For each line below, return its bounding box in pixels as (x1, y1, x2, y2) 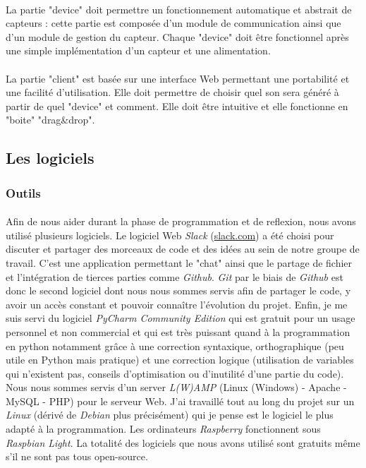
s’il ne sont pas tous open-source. (6, 449, 148, 464)
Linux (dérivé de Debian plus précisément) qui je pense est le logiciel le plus (6, 407, 334, 422)
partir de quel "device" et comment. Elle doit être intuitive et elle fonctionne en (6, 98, 348, 113)
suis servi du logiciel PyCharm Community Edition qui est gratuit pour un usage (6, 311, 355, 325)
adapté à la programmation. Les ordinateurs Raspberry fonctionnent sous (6, 421, 321, 436)
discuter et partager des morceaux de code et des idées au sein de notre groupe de (6, 241, 360, 256)
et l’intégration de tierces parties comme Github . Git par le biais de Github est (6, 269, 343, 284)
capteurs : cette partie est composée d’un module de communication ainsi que (6, 16, 341, 30)
